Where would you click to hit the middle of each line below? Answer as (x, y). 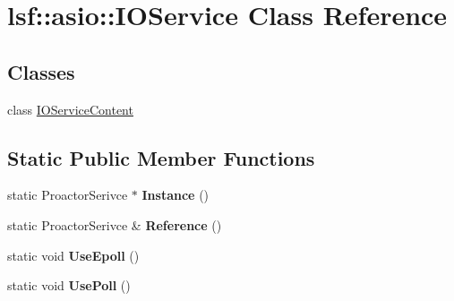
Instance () (176, 195)
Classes (41, 71)
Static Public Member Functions (161, 157)
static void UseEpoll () (73, 255)
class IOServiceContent (70, 109)
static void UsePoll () (69, 285)
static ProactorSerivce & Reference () (115, 224)
